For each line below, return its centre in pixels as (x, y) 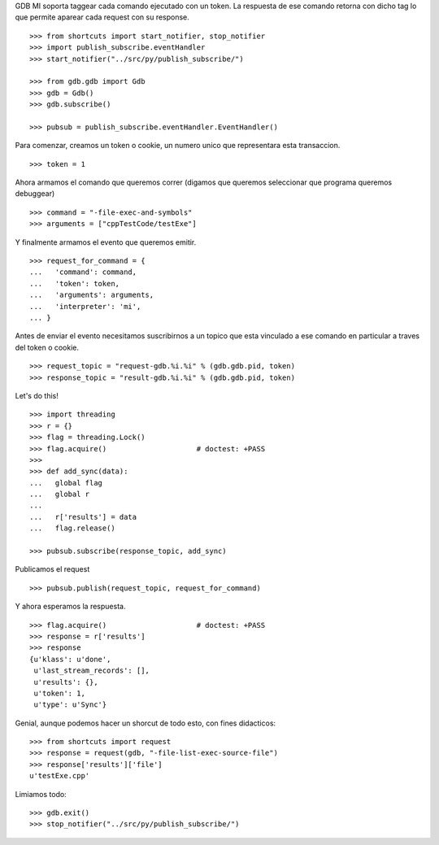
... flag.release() (72, 528)
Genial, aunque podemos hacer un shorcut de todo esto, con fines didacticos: (146, 723)
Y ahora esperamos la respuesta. (70, 607)
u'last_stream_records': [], (92, 671)
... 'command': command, (83, 272)
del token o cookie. (47, 347)
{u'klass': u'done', (70, 659)
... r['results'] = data (83, 517)
